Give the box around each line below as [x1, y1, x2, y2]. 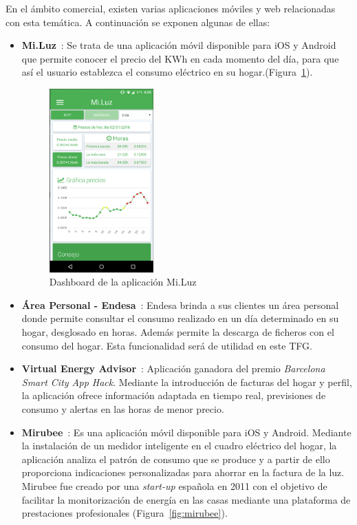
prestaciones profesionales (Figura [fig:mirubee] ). [21, 506, 228, 520]
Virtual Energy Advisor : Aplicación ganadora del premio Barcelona [21, 361, 325, 376]
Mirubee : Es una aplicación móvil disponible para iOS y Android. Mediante [21, 425, 351, 439]
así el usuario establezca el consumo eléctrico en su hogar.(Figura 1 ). [21, 65, 313, 79]
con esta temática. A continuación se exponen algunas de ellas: [6, 14, 270, 29]
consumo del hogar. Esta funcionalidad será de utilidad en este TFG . [21, 338, 312, 352]
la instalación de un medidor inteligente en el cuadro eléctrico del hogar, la [21, 438, 337, 453]
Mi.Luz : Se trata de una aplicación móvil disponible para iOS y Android [21, 38, 336, 52]
